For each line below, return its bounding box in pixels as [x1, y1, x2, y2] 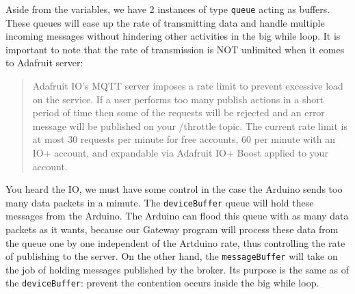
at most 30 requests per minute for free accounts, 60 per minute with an [32, 132, 336, 146]
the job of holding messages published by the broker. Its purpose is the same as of [5, 262, 350, 276]
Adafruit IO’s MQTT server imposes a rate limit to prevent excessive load [32, 79, 343, 93]
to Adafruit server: [5, 55, 83, 70]
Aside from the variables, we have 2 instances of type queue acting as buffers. [5, 2, 330, 16]
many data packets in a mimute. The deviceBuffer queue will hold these [5, 195, 314, 209]
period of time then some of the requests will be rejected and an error [32, 105, 325, 120]
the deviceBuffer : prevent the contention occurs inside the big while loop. [5, 276, 319, 290]
